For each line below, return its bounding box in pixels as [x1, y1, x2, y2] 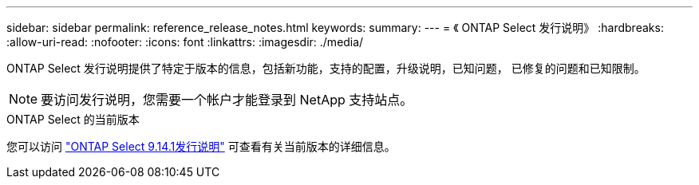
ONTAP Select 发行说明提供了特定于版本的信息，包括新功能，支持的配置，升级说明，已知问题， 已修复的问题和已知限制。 [6, 61, 646, 75]
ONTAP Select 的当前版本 [6, 112, 140, 126]
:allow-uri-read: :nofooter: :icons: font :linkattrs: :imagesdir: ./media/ [6, 35, 364, 49]
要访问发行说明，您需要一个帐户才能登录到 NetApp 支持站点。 [41, 92, 413, 108]
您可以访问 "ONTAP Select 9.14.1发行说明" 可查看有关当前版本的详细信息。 [6, 140, 396, 153]
